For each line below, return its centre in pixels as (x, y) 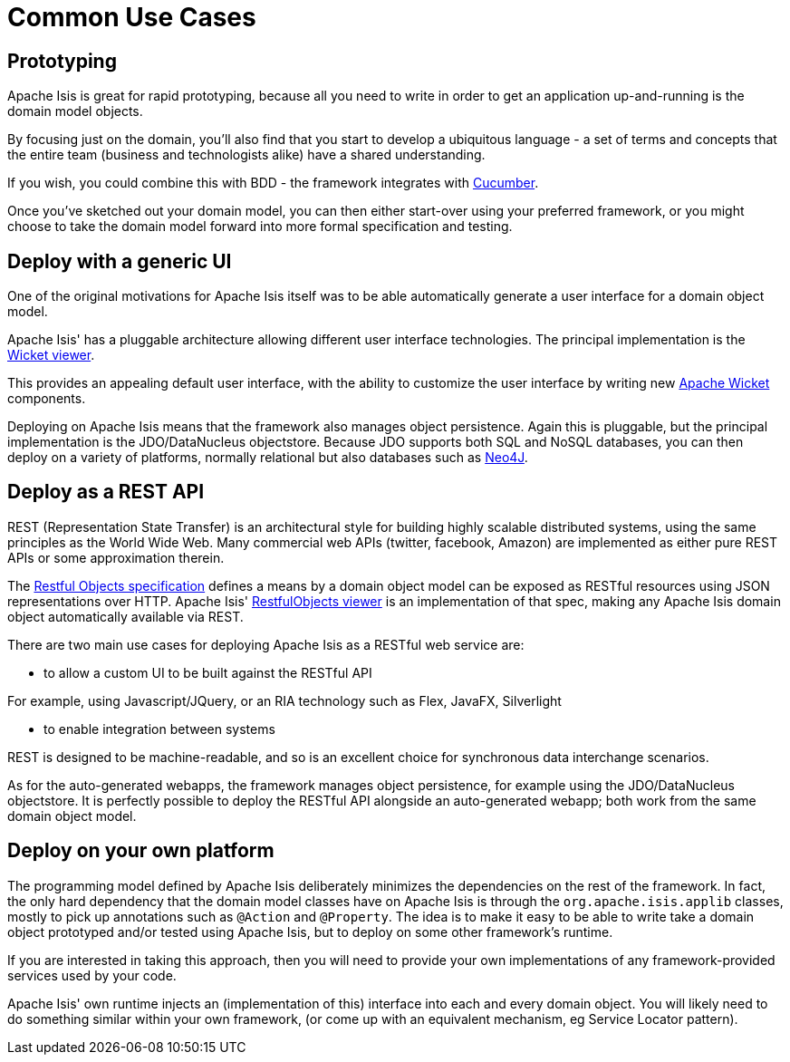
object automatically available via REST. (125, 616)
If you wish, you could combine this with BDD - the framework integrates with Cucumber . (273, 183)
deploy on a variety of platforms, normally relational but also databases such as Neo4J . (268, 458)
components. (47, 399)
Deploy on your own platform (141, 851)
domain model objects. (75, 111)
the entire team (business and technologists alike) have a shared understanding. (246, 155)
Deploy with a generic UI (120, 261)
